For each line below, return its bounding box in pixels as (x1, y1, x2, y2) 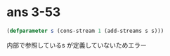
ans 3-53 (6, 4, 61, 20)
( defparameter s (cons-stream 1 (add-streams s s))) (6, 27, 164, 34)
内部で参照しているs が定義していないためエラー (6, 41, 147, 49)
